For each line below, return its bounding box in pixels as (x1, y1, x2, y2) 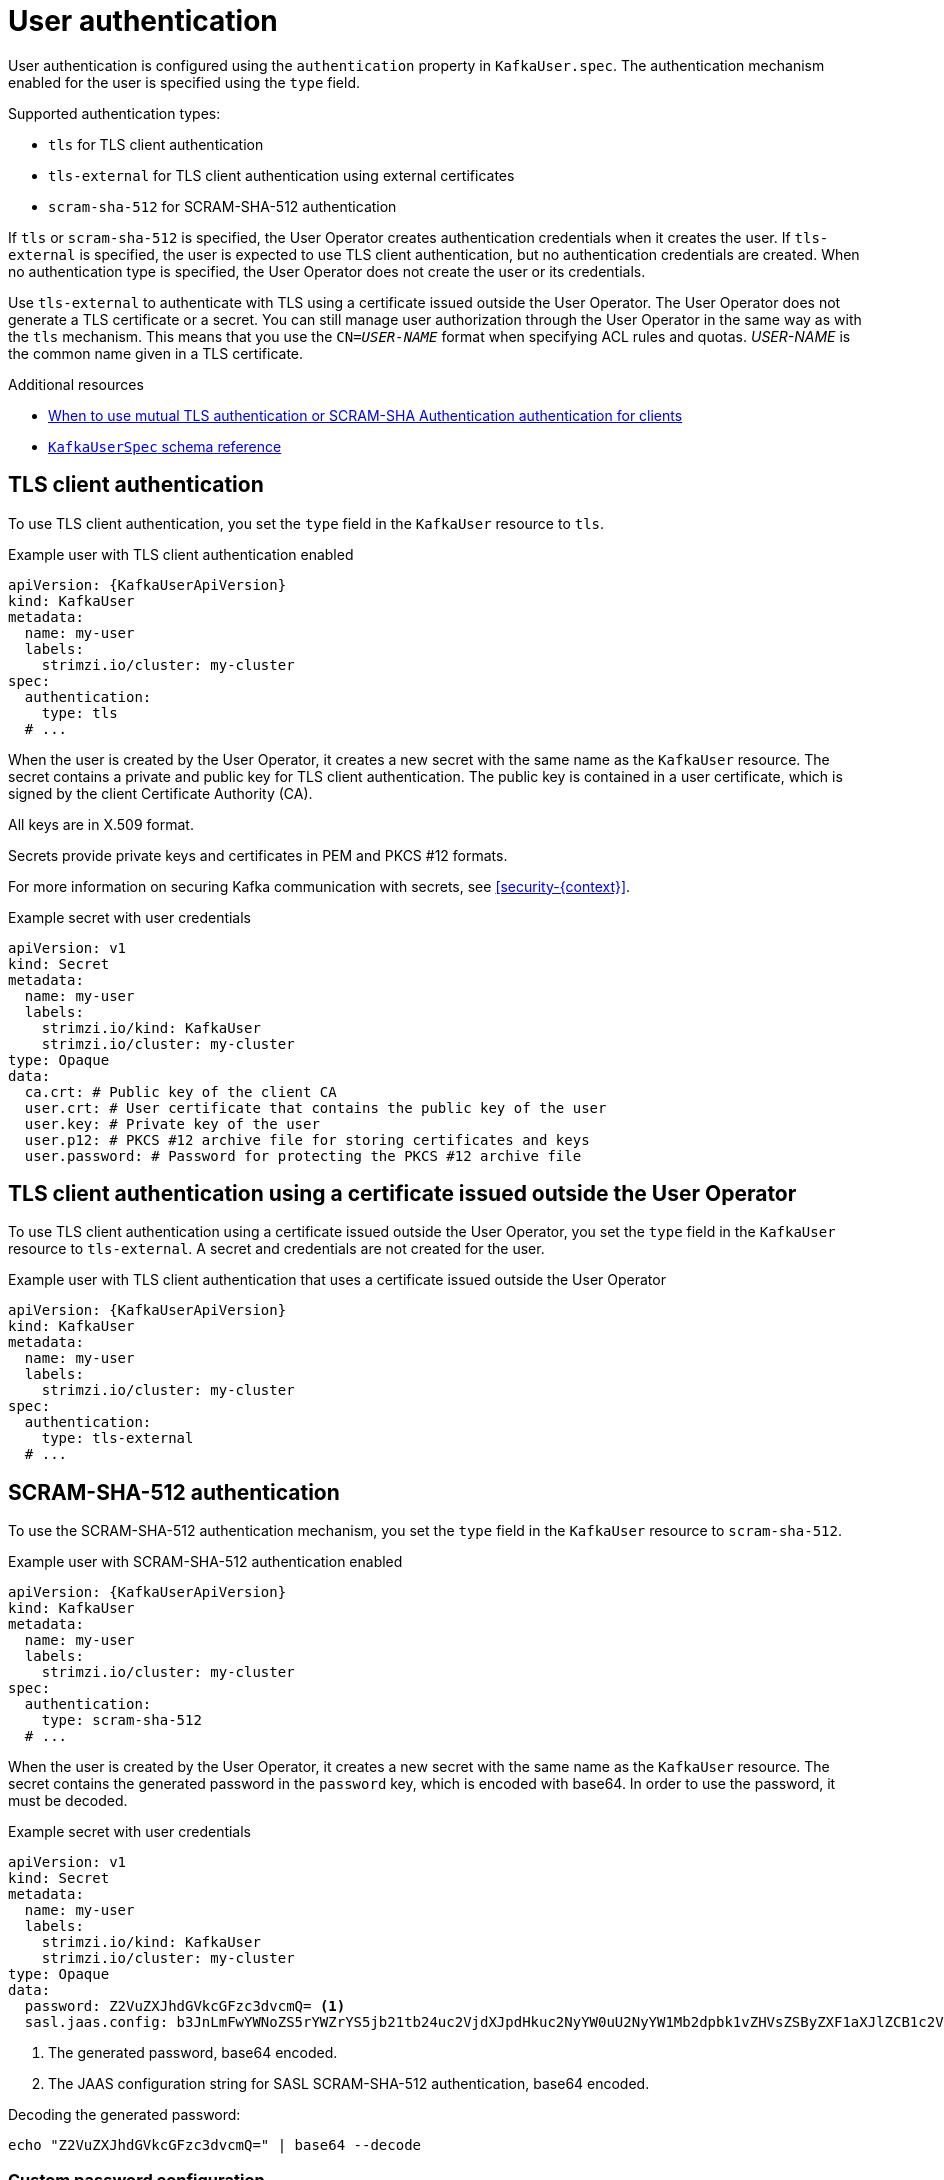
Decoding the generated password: (8, 2106, 241, 2124)
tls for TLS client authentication (48, 135, 264, 153)
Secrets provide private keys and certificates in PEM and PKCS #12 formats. (8, 846, 508, 864)
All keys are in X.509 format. (8, 815, 194, 833)
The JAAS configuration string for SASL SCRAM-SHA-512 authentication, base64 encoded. (48, 2075, 650, 2093)
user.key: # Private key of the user (24, 1115, 320, 1132)
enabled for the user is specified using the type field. (8, 73, 360, 91)
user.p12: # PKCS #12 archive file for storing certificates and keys (24, 1131, 590, 1148)
